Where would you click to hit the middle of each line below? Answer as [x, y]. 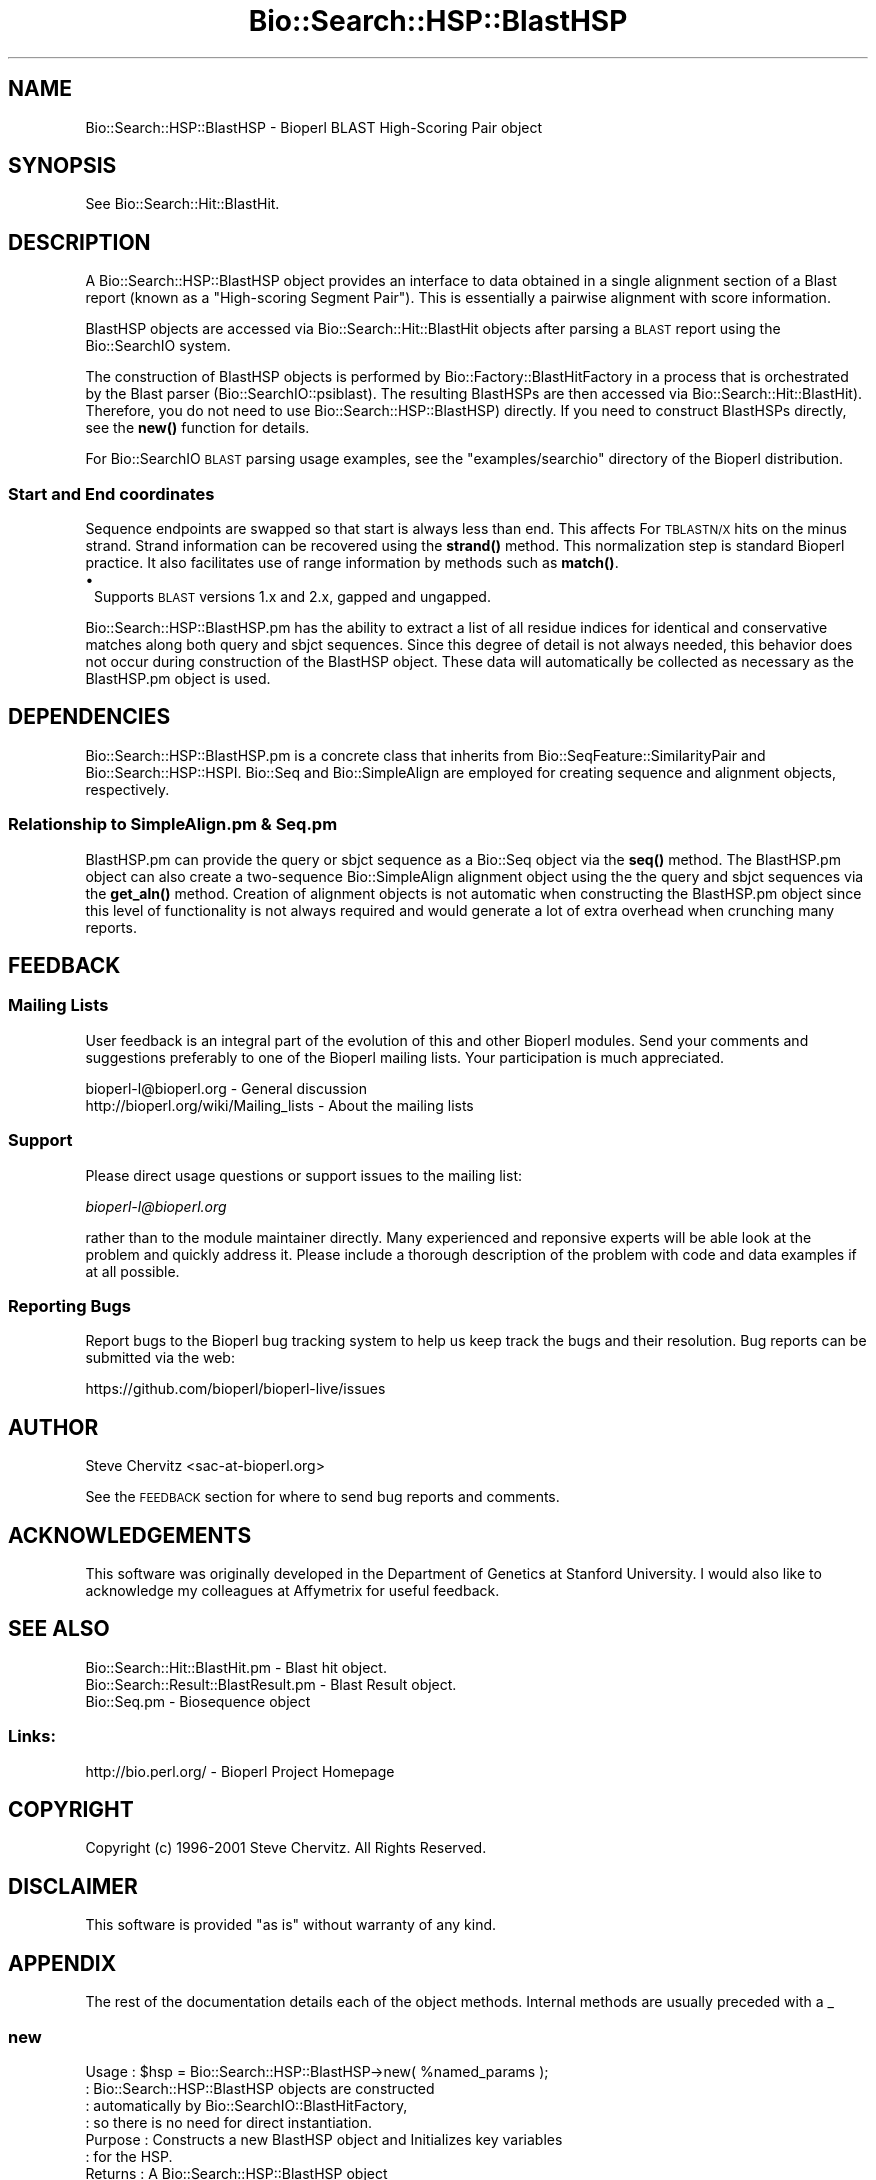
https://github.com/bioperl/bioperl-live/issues [235, 1389]
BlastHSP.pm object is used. [178, 679]
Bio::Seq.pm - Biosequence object [198, 1701]
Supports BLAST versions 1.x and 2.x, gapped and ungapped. [292, 597]
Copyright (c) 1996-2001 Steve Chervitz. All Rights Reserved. [286, 1848]
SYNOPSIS [62, 166]
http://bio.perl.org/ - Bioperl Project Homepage [240, 1771]
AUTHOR [53, 1427]
